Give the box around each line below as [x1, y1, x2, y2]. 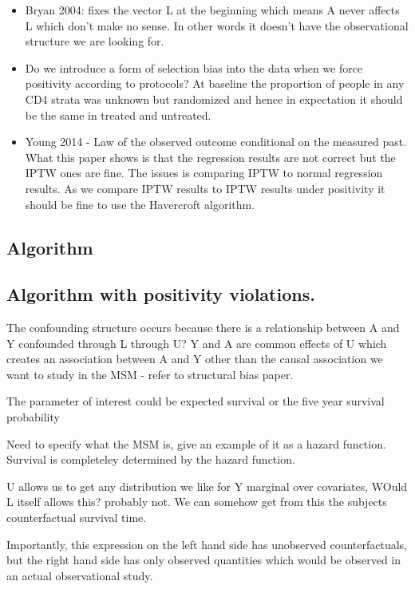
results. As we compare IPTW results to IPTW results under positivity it [25, 180, 385, 196]
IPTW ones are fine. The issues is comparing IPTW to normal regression [25, 164, 383, 181]
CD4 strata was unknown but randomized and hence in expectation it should [25, 90, 403, 107]
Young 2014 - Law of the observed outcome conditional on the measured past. [25, 133, 407, 150]
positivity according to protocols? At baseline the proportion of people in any [25, 75, 405, 92]
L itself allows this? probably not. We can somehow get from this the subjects [6, 493, 387, 510]
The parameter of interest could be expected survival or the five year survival [6, 393, 385, 409]
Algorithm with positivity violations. [6, 282, 315, 306]
